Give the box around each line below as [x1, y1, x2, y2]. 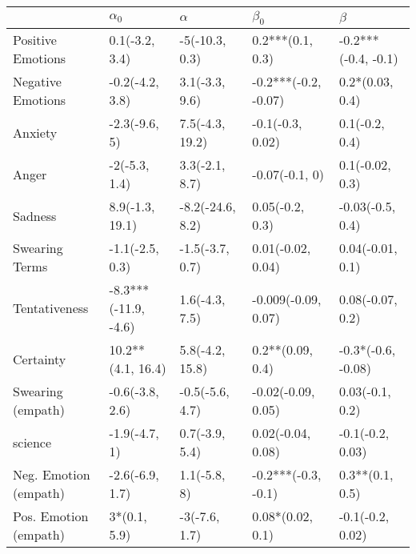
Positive [13, 30, 57, 50]
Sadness [13, 206, 57, 225]
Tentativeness [13, 299, 89, 318]
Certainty [13, 349, 66, 368]
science [13, 432, 52, 452]
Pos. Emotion [13, 507, 89, 526]
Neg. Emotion [13, 465, 90, 484]
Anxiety [13, 122, 58, 142]
